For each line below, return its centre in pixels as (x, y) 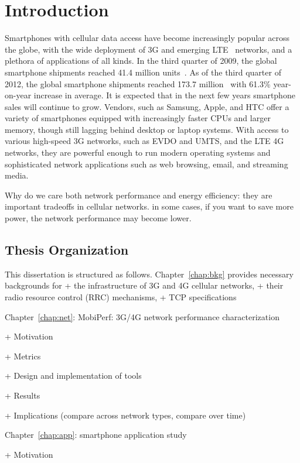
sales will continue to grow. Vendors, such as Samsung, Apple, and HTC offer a (147, 106)
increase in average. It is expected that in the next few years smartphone (164, 95)
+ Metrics (23, 356)
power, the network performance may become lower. (98, 218)
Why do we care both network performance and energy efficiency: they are (139, 195)
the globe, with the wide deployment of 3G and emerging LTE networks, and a (149, 49)
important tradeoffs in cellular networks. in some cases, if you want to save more (149, 206)
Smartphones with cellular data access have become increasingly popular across (147, 38)
